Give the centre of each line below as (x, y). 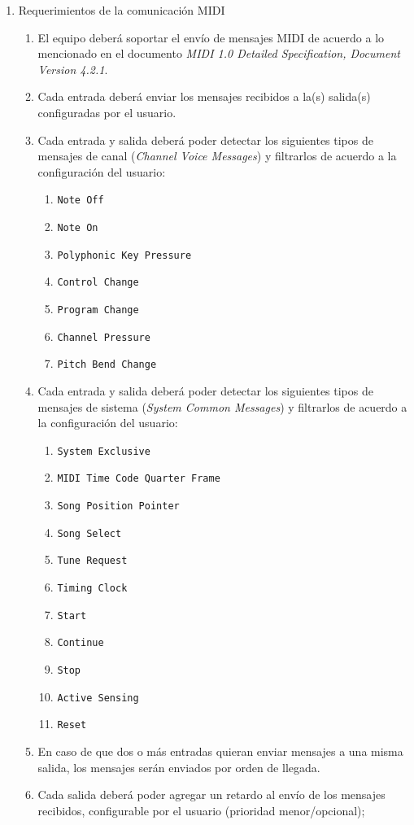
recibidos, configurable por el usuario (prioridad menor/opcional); (201, 810)
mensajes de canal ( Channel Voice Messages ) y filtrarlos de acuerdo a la (217, 156)
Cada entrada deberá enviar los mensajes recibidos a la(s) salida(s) (204, 96)
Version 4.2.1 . (73, 69)
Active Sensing (98, 698)
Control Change (98, 283)
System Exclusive (104, 451)
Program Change (98, 310)
